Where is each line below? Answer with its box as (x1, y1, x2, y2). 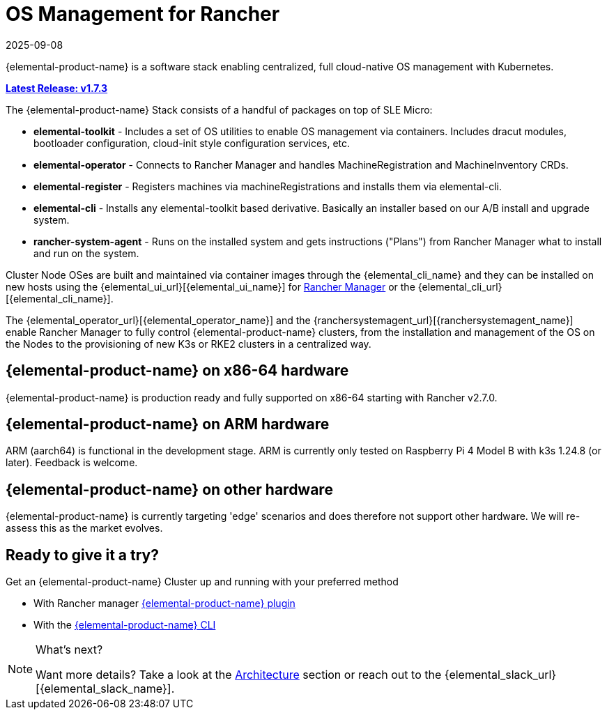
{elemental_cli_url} (417, 280, 502, 293)
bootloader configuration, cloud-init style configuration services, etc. (33, 137, 351, 149)
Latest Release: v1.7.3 (6, 82, 108, 94)
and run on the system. (33, 247, 139, 259)
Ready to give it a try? (6, 546, 159, 564)
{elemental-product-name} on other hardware (6, 480, 333, 498)
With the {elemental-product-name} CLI (33, 619, 216, 631)
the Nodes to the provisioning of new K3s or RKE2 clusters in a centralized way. (6, 337, 371, 350)
